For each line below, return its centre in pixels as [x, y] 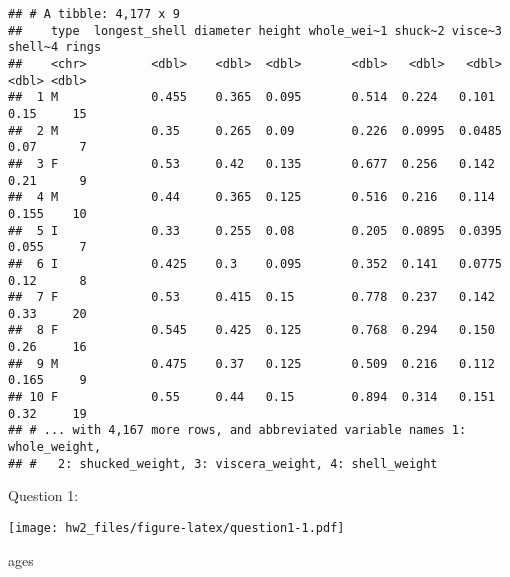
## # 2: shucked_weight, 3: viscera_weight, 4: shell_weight [223, 463]
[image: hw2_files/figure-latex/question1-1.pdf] [176, 527]
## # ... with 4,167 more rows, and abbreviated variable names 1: [237, 430]
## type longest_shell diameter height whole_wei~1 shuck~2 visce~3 [255, 30]
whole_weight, [55, 447]
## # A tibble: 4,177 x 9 [94, 14]
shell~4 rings [55, 47]
